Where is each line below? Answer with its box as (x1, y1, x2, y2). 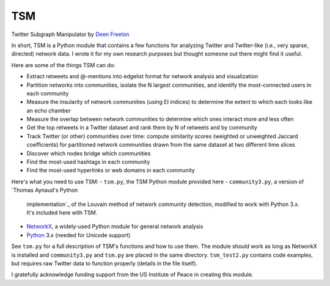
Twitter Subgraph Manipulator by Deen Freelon (11, 31, 130, 38)
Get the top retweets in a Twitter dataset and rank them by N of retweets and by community (26, 124, 258, 131)
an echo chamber (26, 107, 71, 114)
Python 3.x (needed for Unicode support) (26, 231, 131, 238)
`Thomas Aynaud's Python (11, 186, 78, 194)
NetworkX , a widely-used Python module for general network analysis (26, 223, 204, 230)
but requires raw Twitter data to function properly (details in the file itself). (11, 260, 198, 267)
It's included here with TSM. (26, 208, 98, 216)
